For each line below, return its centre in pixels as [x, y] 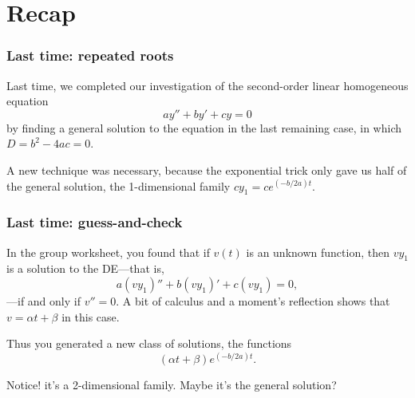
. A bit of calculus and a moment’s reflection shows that [253, 300]
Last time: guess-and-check [95, 222]
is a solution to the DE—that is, [85, 268]
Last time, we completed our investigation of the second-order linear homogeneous [207, 85]
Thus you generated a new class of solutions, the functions [149, 343]
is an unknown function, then [318, 252]
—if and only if [43, 300]
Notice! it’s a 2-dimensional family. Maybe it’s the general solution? [172, 385]
